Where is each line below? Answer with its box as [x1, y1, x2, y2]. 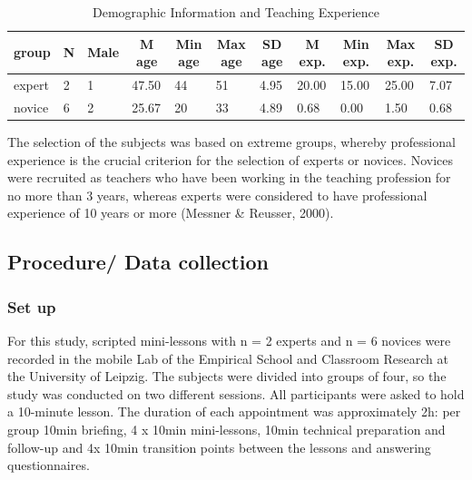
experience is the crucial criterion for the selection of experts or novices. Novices [7, 150, 453, 169]
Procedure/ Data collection [7, 248, 269, 276]
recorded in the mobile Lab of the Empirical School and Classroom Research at [7, 348, 448, 367]
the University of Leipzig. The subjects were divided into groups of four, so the [7, 367, 447, 386]
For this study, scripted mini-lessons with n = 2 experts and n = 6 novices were [7, 330, 451, 349]
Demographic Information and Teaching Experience [93, 3, 379, 21]
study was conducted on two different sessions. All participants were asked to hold [7, 384, 465, 403]
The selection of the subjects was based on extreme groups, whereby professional [7, 132, 456, 151]
